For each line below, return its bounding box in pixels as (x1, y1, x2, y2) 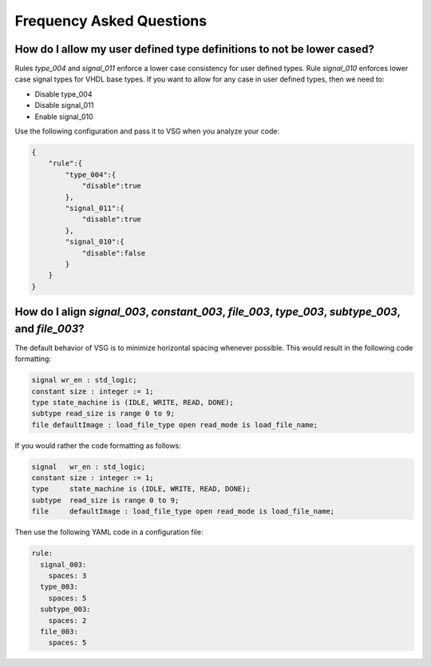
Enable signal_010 (34, 112, 93, 121)
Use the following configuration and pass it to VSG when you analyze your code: (14, 126, 279, 136)
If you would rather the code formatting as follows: (14, 440, 181, 451)
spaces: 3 (48, 571, 87, 580)
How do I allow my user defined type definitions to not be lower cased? (14, 42, 374, 56)
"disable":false (81, 248, 146, 257)
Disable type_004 (34, 89, 93, 99)
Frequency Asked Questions (14, 12, 208, 30)
